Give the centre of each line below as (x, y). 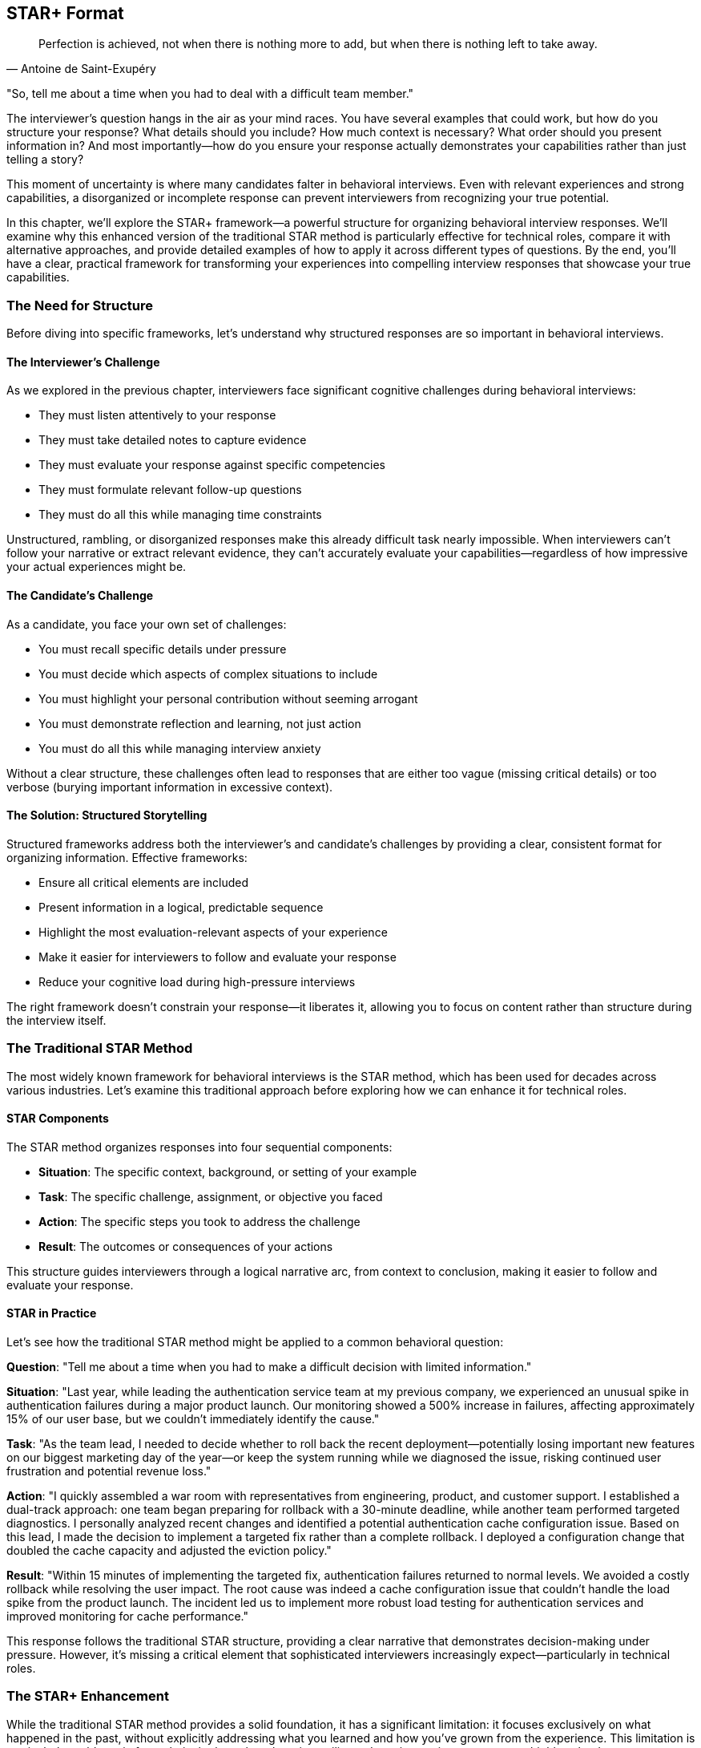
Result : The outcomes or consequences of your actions (186, 1246)
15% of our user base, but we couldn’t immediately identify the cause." (193, 1419)
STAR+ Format (65, 13)
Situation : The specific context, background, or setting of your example (228, 1171)
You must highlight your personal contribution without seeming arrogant (228, 698)
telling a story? (45, 160)
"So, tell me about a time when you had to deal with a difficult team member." (210, 94)
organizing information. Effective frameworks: (127, 857)
